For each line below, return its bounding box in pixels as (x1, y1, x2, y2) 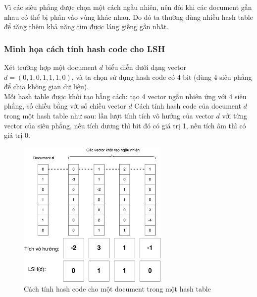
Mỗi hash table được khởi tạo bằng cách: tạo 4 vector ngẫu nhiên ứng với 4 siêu (4, 91, 247, 101)
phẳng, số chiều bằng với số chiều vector (4, 101, 126, 111)
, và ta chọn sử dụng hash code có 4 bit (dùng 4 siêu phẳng (71, 71, 252, 82)
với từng (222, 110, 247, 120)
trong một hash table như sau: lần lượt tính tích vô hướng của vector (4, 110, 214, 120)
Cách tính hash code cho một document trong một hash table (24, 283, 211, 294)
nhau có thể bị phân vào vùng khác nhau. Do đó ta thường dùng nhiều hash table (4, 11, 253, 22)
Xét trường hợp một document (4, 62, 97, 72)
